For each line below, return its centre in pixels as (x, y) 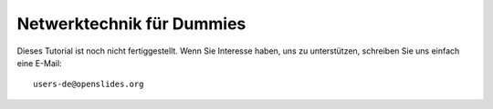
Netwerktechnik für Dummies (131, 24)
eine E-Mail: (40, 63)
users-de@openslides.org (89, 84)
